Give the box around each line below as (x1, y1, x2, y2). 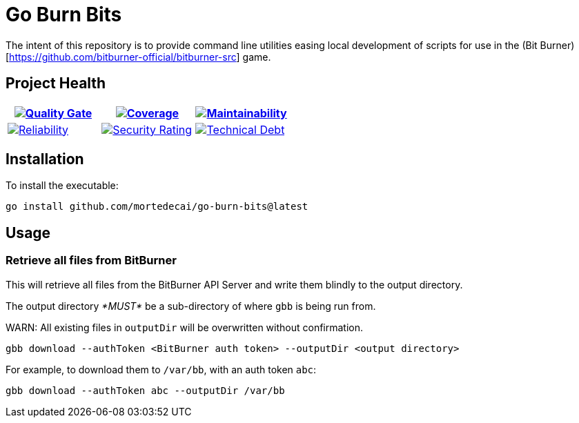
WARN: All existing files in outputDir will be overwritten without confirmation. (6, 321, 364, 333)
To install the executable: (6, 179, 119, 192)
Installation (6, 150, 84, 168)
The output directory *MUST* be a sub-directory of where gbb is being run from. (6, 299, 376, 312)
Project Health (6, 75, 106, 92)
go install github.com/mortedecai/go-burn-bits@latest (6, 201, 308, 213)
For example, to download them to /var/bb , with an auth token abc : (6, 363, 317, 375)
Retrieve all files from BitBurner (6, 253, 177, 268)
